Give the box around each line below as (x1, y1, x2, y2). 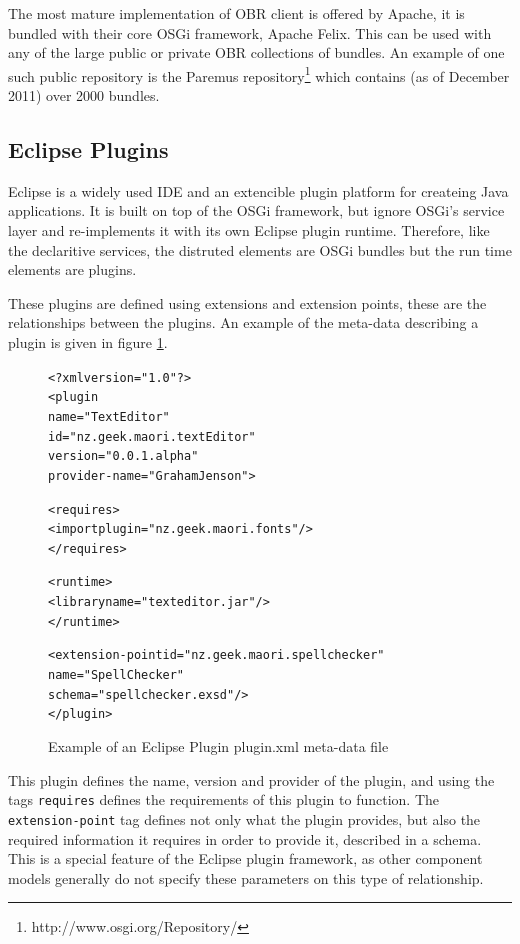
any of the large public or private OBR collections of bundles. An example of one (8, 42, 505, 63)
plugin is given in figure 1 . (8, 331, 168, 352)
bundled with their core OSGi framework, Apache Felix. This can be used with (8, 22, 492, 43)
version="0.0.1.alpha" (48, 449, 199, 464)
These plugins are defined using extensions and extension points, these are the (8, 292, 487, 313)
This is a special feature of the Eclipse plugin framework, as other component (8, 848, 483, 869)
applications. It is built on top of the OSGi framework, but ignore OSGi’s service (8, 200, 505, 221)
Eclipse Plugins (8, 134, 169, 165)
